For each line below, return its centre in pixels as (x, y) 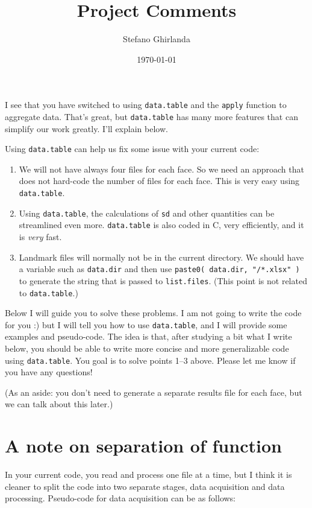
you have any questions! (49, 372)
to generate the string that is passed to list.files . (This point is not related (163, 280)
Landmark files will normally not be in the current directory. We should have (161, 257)
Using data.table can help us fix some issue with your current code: (132, 149)
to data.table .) (48, 292)
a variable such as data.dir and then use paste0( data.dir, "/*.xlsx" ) (159, 269)
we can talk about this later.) (59, 404)
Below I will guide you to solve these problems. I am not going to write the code (153, 313)
